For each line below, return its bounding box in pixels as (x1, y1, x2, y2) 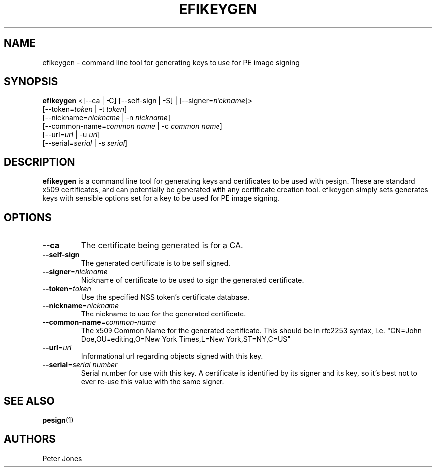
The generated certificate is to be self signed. (81, 259, 231, 268)
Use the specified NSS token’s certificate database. (81, 293, 249, 302)
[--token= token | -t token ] (42, 105, 127, 114)
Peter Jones (42, 454, 82, 463)
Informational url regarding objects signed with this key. (81, 352, 263, 361)
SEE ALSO (4, 394, 55, 407)
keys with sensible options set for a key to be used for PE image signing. (42, 194, 280, 203)
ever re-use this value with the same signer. (81, 377, 224, 386)
